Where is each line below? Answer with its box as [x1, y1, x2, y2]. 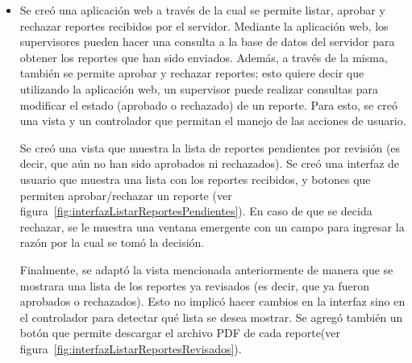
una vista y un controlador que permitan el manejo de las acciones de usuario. [19, 112, 406, 129]
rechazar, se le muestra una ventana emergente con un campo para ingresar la [19, 218, 405, 235]
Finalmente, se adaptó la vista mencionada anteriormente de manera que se [19, 261, 393, 277]
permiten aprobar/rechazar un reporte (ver [19, 186, 232, 203]
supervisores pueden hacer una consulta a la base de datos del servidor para [19, 33, 395, 50]
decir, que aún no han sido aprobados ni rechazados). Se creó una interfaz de [19, 155, 400, 172]
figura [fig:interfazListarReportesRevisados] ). [19, 340, 242, 357]
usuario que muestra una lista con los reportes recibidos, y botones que [19, 170, 371, 187]
